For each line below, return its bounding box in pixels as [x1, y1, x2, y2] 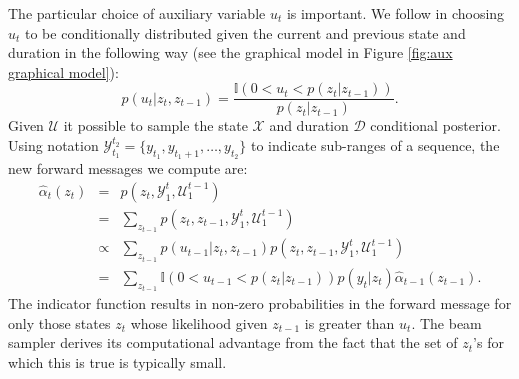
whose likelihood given [130, 312, 268, 333]
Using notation [8, 135, 99, 156]
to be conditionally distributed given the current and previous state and [25, 22, 466, 43]
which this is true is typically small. [8, 352, 227, 373]
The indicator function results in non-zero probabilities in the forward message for [8, 293, 512, 314]
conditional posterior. [370, 115, 501, 136]
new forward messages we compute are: [8, 158, 248, 179]
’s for [473, 332, 504, 353]
